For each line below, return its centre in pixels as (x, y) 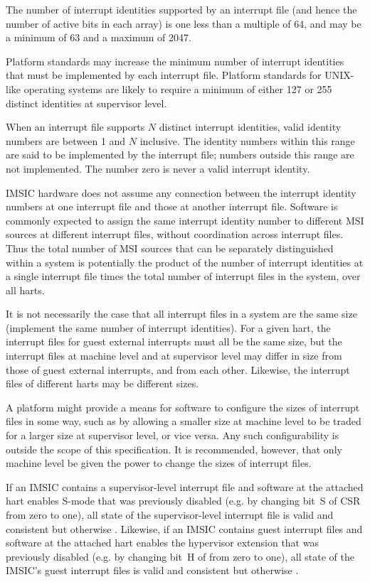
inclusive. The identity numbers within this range (247, 140)
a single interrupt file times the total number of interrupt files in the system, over (183, 276)
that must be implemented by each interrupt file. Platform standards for (164, 75)
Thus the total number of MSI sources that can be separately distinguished (170, 248)
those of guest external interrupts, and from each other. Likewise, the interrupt (178, 369)
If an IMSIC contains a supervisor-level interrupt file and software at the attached (185, 486)
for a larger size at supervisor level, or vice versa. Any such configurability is (173, 435)
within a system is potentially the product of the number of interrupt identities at (185, 262)
